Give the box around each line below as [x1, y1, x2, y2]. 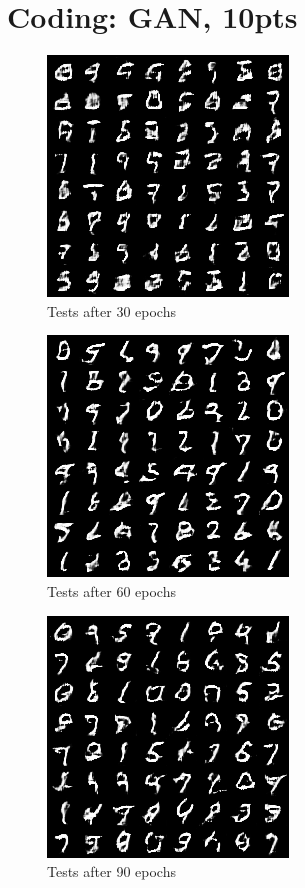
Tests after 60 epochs [47, 580, 176, 601]
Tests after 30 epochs [47, 300, 176, 321]
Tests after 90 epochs [47, 861, 176, 882]
